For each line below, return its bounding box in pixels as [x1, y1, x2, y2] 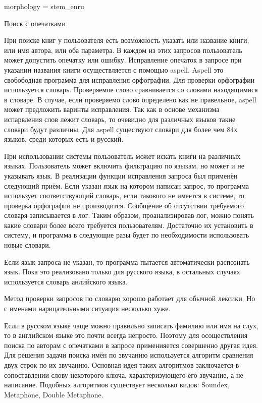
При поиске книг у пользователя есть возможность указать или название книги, [4, 35, 249, 45]
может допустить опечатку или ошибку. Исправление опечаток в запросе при [4, 54, 242, 65]
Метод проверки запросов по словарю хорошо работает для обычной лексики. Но [4, 293, 255, 304]
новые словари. [4, 240, 51, 250]
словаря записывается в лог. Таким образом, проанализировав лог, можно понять [4, 210, 254, 220]
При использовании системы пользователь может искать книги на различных [4, 150, 241, 161]
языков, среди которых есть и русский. [4, 134, 124, 144]
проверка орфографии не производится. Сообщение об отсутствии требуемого [4, 200, 244, 210]
